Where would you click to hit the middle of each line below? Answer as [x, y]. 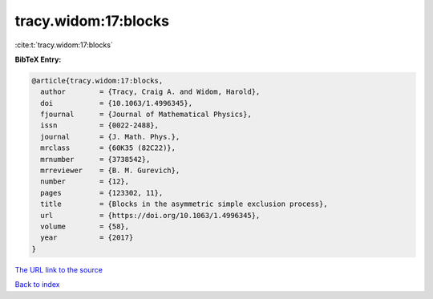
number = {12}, [85, 182]
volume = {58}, [85, 226]
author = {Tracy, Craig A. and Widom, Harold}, [150, 92]
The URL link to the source [59, 269]
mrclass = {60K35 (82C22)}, [108, 148]
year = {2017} [87, 238]
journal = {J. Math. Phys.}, [110, 137]
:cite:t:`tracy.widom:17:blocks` [64, 45]
